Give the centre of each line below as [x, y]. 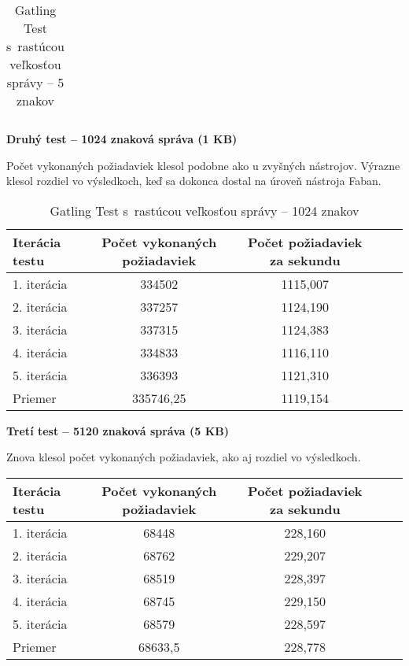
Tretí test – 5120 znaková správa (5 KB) [118, 430]
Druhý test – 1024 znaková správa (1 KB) [122, 139]
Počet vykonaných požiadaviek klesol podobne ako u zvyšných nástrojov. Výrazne [203, 165]
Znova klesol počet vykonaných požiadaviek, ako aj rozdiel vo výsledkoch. [184, 457]
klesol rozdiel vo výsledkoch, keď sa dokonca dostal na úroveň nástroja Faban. [194, 181]
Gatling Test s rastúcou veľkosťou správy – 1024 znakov [204, 210]
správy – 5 [35, 82]
